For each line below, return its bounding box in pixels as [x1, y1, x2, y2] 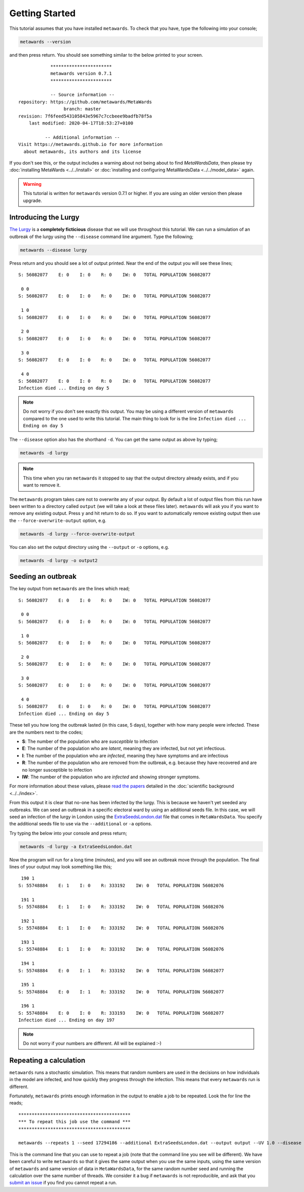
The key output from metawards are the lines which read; [9, 585, 130, 592]
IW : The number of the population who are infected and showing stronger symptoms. [22, 774, 200, 780]
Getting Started [9, 8, 76, 19]
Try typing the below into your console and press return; [9, 830, 127, 836]
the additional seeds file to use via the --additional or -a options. [9, 821, 152, 827]
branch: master [63, 106, 101, 112]
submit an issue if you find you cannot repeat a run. [9, 1180, 117, 1186]
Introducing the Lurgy [9, 213, 80, 222]
